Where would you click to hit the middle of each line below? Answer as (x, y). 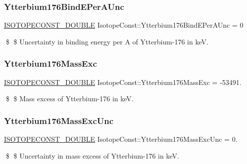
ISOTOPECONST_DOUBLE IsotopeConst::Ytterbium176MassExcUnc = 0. (121, 139)
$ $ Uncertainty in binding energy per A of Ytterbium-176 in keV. (107, 41)
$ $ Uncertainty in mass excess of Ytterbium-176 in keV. (92, 155)
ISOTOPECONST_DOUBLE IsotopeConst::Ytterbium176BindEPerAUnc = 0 (124, 25)
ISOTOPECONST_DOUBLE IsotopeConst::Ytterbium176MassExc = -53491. (123, 82)
